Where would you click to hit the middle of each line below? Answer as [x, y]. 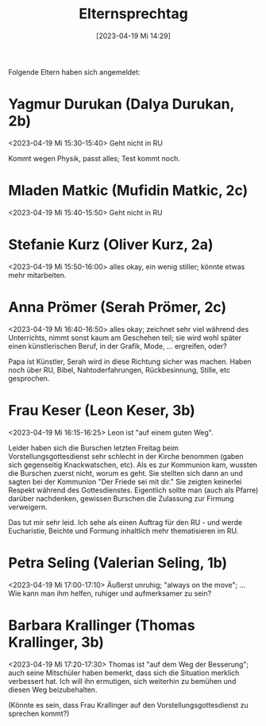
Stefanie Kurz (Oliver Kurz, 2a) [111, 245]
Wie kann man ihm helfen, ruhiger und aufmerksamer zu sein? [110, 593]
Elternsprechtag [133, 14]
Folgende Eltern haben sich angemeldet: [74, 71]
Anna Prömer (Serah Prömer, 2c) [118, 307]
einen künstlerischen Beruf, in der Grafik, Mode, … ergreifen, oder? [118, 346]
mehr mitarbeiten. [37, 275]
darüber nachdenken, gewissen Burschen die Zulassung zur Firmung [121, 498]
